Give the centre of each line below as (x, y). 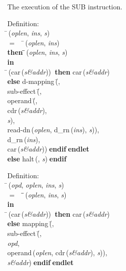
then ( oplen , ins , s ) (38, 52)
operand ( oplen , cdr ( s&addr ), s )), (57, 252)
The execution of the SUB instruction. (65, 6)
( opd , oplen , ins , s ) (36, 185)
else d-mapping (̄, (34, 81)
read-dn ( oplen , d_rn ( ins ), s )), (53, 130)
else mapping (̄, (31, 223)
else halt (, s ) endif (37, 158)
